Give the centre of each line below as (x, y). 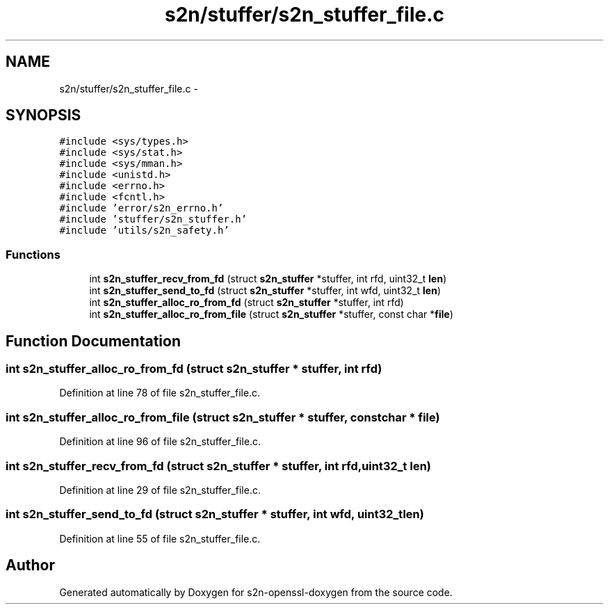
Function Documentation (93, 341)
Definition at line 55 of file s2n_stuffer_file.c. (160, 538)
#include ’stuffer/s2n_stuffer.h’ (153, 219)
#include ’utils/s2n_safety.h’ (144, 231)
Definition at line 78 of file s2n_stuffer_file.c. (160, 393)
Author (30, 565)
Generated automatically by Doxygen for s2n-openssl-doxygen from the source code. (256, 592)
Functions (33, 254)
